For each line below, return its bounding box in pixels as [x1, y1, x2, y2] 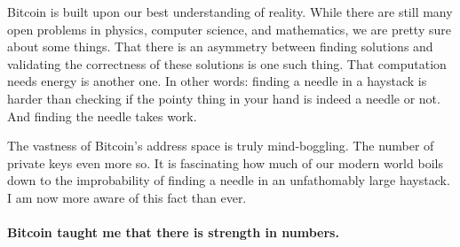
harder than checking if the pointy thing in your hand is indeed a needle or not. [7, 89, 440, 107]
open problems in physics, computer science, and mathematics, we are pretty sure [7, 19, 451, 38]
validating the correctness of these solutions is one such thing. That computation [7, 54, 447, 73]
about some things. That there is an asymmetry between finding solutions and [7, 37, 433, 56]
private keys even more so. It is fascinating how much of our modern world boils [7, 153, 443, 172]
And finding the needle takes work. [7, 106, 197, 125]
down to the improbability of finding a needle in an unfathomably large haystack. [7, 171, 450, 189]
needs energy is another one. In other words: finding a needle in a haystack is [7, 72, 427, 90]
